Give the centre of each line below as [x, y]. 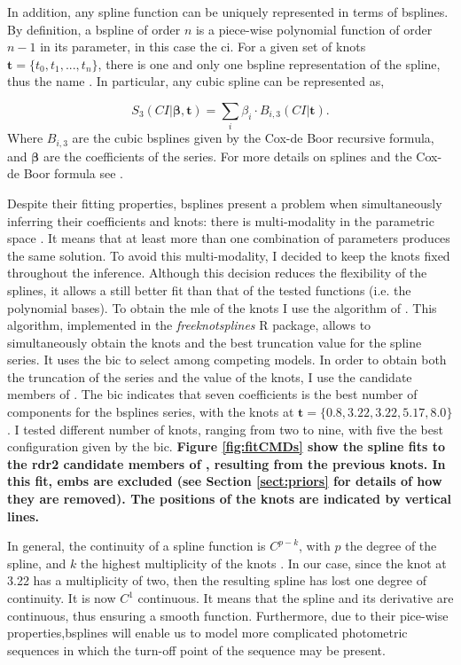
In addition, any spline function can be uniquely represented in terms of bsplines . [228, 12]
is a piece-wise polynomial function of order [314, 29]
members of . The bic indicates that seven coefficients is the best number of [212, 394]
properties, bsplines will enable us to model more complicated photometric [207, 633]
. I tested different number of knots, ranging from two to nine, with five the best [225, 429]
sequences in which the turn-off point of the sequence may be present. [196, 649]
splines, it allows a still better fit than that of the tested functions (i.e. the [209, 289]
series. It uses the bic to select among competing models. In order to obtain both [227, 360]
